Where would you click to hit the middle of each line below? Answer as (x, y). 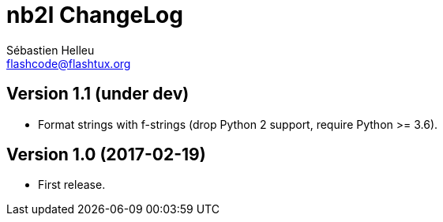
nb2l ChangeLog (95, 15)
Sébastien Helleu (51, 50)
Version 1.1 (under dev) (98, 94)
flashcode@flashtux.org (69, 63)
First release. (72, 185)
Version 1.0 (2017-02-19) (106, 155)
